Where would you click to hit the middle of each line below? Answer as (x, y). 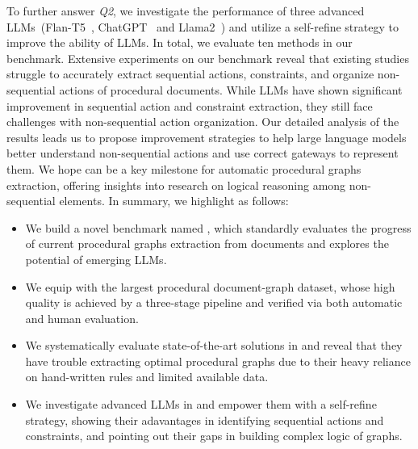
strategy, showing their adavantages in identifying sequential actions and (205, 420)
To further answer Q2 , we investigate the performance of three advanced (186, 10)
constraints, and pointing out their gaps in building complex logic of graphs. (214, 436)
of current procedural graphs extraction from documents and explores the (207, 243)
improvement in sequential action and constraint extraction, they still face (190, 105)
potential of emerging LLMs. (96, 259)
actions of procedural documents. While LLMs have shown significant (231, 89)
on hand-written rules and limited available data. (147, 377)
